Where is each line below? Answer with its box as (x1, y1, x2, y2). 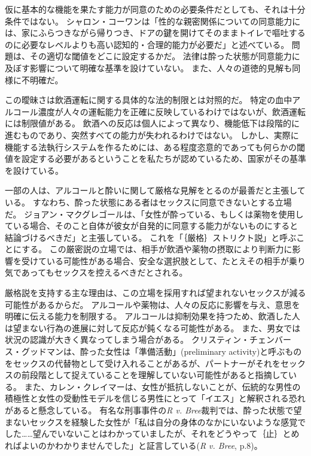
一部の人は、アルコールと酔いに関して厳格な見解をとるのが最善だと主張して (5, 184, 306, 197)
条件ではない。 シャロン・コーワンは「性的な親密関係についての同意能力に (5, 14, 301, 27)
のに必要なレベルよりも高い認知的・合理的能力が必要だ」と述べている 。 (5, 38, 289, 50)
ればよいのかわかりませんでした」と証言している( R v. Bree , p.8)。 (5, 439, 263, 451)
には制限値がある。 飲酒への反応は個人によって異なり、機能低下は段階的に (5, 117, 300, 129)
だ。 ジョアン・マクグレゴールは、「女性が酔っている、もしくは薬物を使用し (5, 207, 304, 220)
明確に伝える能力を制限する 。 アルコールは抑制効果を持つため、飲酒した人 (5, 310, 300, 322)
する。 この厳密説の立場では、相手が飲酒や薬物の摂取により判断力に (22, 243, 292, 255)
